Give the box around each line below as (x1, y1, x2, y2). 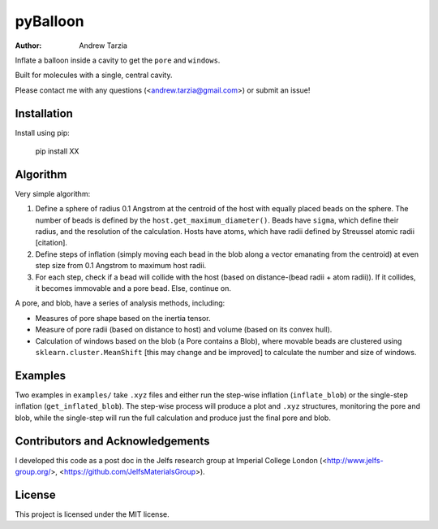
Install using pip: (15, 128, 71, 137)
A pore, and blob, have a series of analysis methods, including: (15, 298, 225, 308)
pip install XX (35, 146, 79, 156)
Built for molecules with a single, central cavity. (15, 70, 173, 80)
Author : (15, 41, 42, 50)
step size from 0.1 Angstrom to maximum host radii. (35, 261, 207, 271)
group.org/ (15, 466, 51, 476)
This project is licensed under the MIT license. (15, 509, 170, 519)
